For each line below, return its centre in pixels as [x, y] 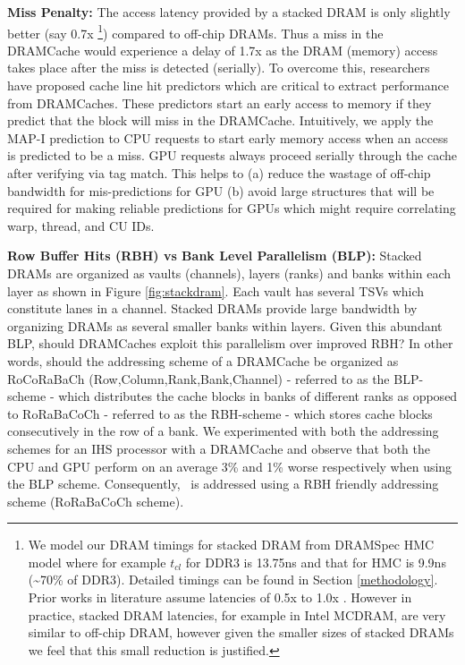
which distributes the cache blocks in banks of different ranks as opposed [258, 396]
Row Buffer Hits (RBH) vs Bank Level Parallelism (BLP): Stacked [215, 256]
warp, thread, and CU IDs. [81, 225]
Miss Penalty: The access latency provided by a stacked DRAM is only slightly [229, 12]
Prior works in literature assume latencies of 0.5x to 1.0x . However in [220, 597]
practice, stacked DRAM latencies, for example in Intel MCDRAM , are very [237, 614]
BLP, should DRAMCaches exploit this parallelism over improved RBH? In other [230, 343]
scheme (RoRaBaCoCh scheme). [96, 501]
